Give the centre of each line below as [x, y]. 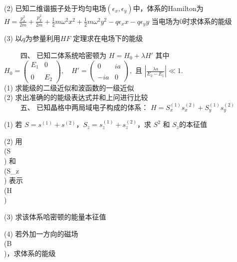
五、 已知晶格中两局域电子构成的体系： [84, 107]
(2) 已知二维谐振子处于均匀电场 [55, 8]
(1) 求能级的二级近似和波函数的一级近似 [69, 87]
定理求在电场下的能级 [108, 38]
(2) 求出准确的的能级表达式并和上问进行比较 [76, 97]
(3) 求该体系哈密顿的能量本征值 [55, 216]
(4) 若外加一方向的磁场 [41, 233]
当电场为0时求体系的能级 [192, 21]
